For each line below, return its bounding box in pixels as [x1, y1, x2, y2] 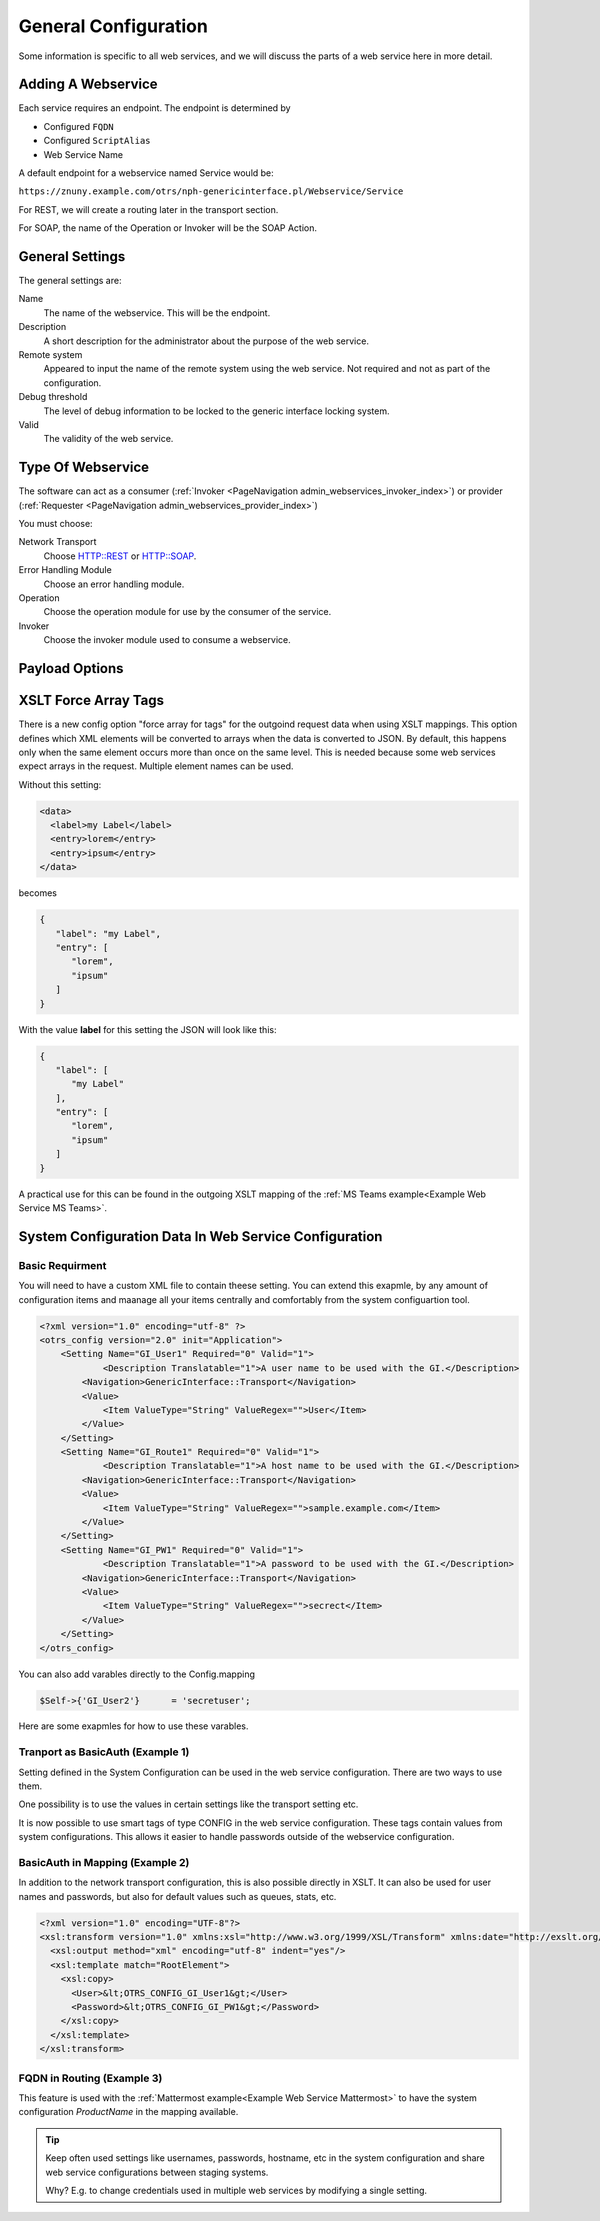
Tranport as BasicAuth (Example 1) [18, 1745, 190, 1759]
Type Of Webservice [18, 459, 150, 476]
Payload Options [18, 660, 124, 677]
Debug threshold [18, 391, 88, 403]
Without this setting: [18, 778, 102, 790]
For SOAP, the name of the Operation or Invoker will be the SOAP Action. [18, 222, 318, 234]
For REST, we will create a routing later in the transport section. [18, 203, 279, 215]
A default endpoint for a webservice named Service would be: [18, 167, 274, 179]
